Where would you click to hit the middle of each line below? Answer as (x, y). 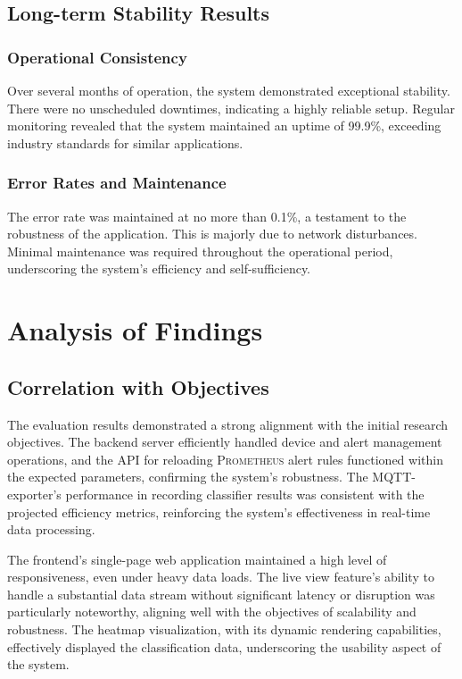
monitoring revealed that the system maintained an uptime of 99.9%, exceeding (224, 126)
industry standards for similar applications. (125, 143)
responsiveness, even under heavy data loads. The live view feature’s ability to (221, 577)
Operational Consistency (97, 57)
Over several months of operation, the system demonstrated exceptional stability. (229, 90)
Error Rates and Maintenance (117, 183)
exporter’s (34, 494)
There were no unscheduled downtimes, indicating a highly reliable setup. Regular (231, 108)
